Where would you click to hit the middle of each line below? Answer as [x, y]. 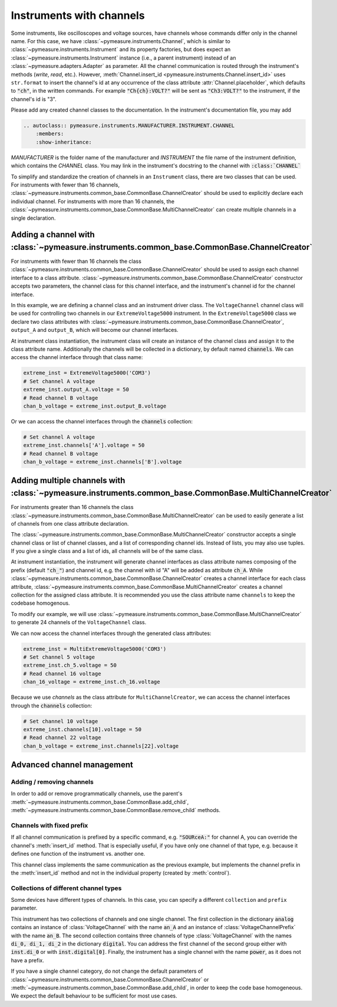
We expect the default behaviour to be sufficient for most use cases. [94, 996]
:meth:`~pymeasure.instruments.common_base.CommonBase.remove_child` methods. [116, 810]
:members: [50, 134]
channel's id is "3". [34, 99]
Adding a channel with [53, 235]
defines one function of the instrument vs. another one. [78, 854]
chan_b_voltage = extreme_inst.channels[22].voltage [101, 746]
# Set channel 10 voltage [61, 721]
